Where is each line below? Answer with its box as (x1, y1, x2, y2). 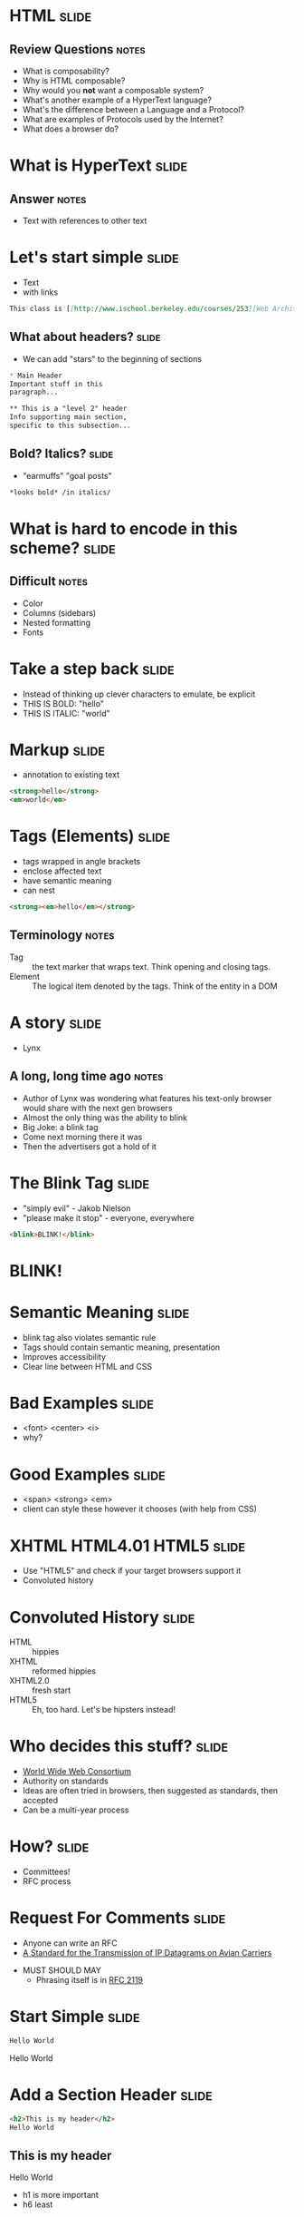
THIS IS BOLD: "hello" (22, 698, 104, 708)
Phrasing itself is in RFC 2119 (35, 1975, 143, 1986)
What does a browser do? (22, 123, 119, 134)
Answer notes (9, 191, 87, 207)
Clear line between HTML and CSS (22, 1361, 152, 1372)
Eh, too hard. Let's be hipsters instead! (32, 1704, 176, 1715)
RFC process (22, 1876, 71, 1887)
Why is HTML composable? (22, 75, 126, 86)
